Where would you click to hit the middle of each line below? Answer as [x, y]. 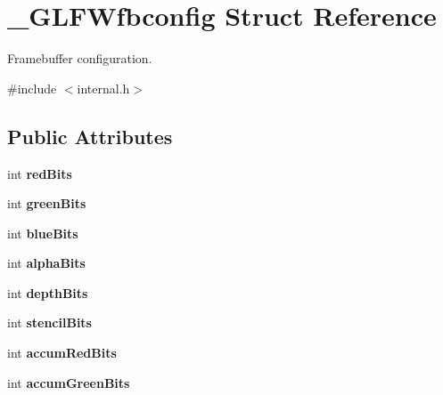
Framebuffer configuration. [80, 58]
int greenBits [47, 203]
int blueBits [43, 233]
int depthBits [48, 292]
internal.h [103, 88]
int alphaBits [46, 263]
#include [32, 88]
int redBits [40, 173]
